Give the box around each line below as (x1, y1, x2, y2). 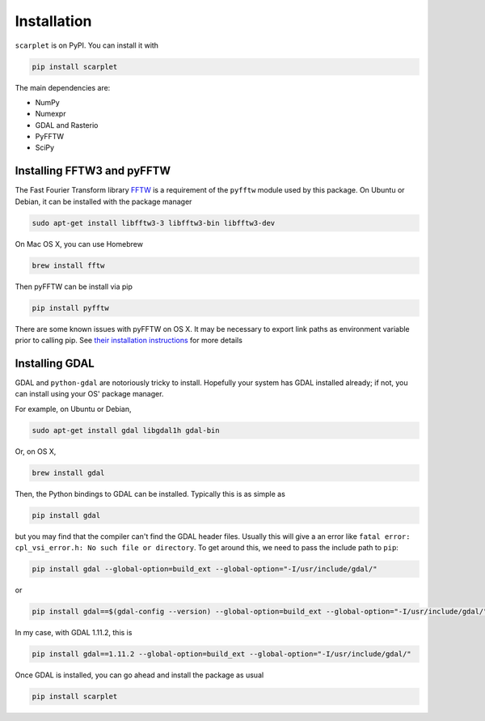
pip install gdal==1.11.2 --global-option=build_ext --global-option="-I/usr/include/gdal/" (32, 649, 411, 659)
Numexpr (35, 109, 66, 119)
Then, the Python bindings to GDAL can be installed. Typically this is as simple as (15, 489, 286, 498)
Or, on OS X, (15, 446, 57, 456)
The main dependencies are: (15, 83, 111, 92)
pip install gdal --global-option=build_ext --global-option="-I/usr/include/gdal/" (32, 565, 377, 574)
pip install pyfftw (32, 303, 109, 312)
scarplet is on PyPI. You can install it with (15, 40, 159, 50)
